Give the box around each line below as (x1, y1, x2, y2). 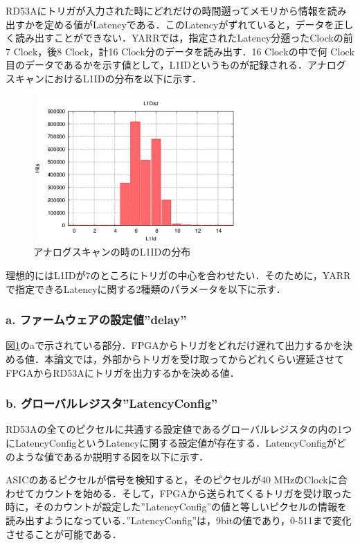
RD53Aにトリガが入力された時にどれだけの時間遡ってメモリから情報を (6, 3, 327, 17)
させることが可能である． (6, 526, 122, 541)
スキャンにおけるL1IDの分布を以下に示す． (6, 71, 201, 85)
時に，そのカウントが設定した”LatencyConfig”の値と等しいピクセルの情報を (6, 499, 347, 514)
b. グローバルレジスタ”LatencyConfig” (6, 395, 218, 412)
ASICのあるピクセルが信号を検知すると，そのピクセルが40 (6, 472, 271, 487)
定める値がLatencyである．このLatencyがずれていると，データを (44, 17, 334, 31)
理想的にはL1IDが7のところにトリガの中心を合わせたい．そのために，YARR (6, 268, 351, 282)
